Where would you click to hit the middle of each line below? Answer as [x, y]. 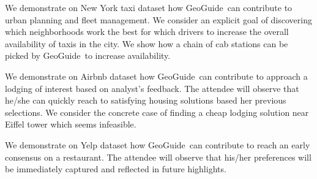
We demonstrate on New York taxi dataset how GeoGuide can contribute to [149, 7]
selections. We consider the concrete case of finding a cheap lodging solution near [157, 112]
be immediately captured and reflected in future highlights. [116, 169]
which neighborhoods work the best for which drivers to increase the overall [147, 32]
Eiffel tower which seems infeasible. [71, 124]
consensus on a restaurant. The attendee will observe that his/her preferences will [158, 157]
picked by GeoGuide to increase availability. [88, 55]
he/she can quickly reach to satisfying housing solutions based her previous [146, 100]
